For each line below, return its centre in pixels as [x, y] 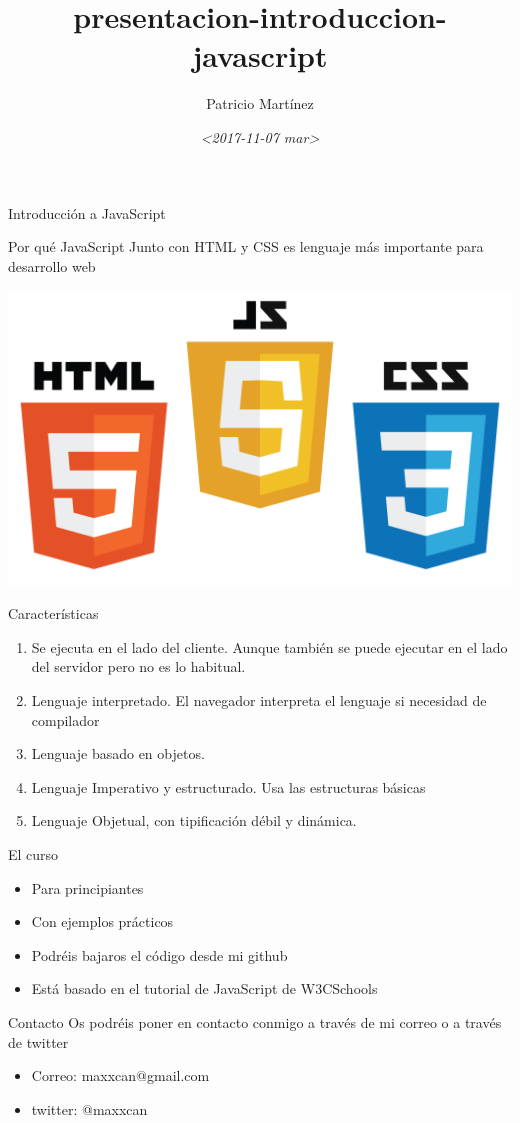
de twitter [38, 1041]
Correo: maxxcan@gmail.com [120, 1075]
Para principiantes [87, 887]
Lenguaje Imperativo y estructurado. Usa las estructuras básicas [228, 786]
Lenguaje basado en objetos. [118, 753]
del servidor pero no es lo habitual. [138, 666]
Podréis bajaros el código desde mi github [159, 954]
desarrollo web [52, 265]
